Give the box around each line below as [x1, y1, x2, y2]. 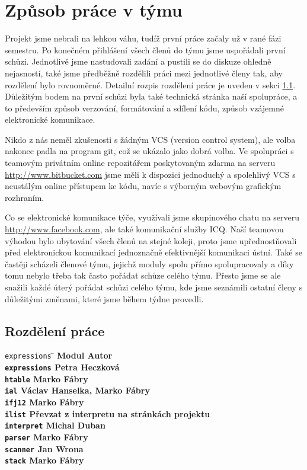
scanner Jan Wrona [5, 442, 84, 455]
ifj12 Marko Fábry [5, 396, 84, 408]
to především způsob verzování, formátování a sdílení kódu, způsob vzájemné [5, 101, 284, 114]
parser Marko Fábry [5, 430, 88, 443]
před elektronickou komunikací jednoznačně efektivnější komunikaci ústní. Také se [5, 246, 302, 258]
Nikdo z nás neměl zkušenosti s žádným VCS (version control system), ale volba [5, 133, 296, 145]
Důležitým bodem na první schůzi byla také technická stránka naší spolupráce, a [5, 90, 298, 103]
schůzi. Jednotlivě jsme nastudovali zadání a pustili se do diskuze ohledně [5, 55, 271, 68]
